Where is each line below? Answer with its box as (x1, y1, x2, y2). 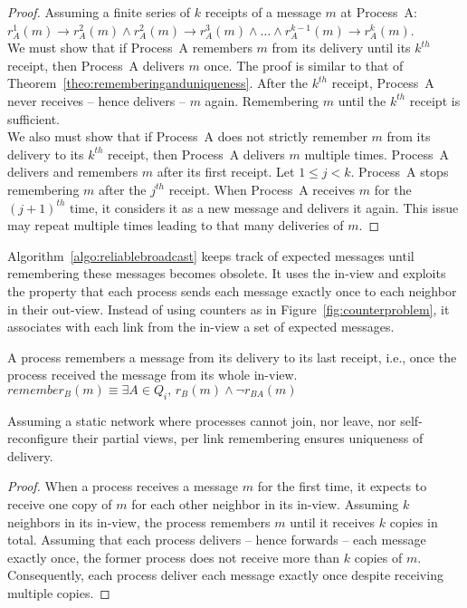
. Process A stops (350, 162, 449, 181)
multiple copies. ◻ (7, 584, 110, 603)
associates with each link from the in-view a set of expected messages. (7, 317, 395, 336)
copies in (389, 512, 438, 531)
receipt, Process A (331, 73, 434, 92)
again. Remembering (205, 91, 319, 110)
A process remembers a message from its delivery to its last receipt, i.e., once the (7, 347, 457, 366)
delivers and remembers (7, 162, 138, 181)
